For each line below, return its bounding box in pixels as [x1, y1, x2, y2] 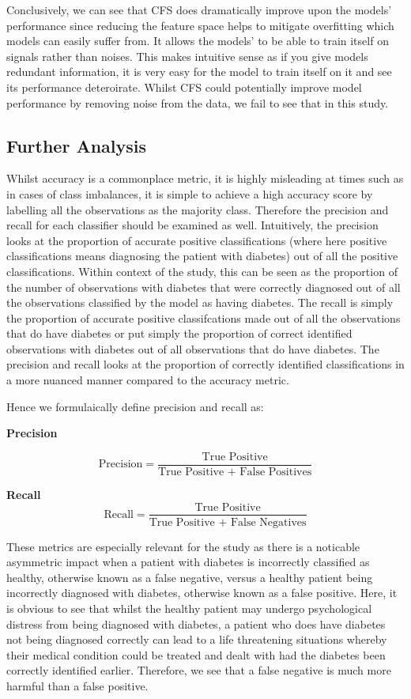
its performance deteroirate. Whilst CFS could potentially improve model [6, 78, 362, 95]
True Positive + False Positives [158, 466, 312, 478]
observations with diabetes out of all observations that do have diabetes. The [6, 340, 379, 357]
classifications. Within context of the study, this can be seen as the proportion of [6, 263, 398, 279]
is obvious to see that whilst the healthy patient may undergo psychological [6, 599, 372, 616]
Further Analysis [6, 133, 147, 157]
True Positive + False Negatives [149, 516, 307, 528]
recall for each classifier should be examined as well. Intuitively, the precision [6, 217, 379, 233]
